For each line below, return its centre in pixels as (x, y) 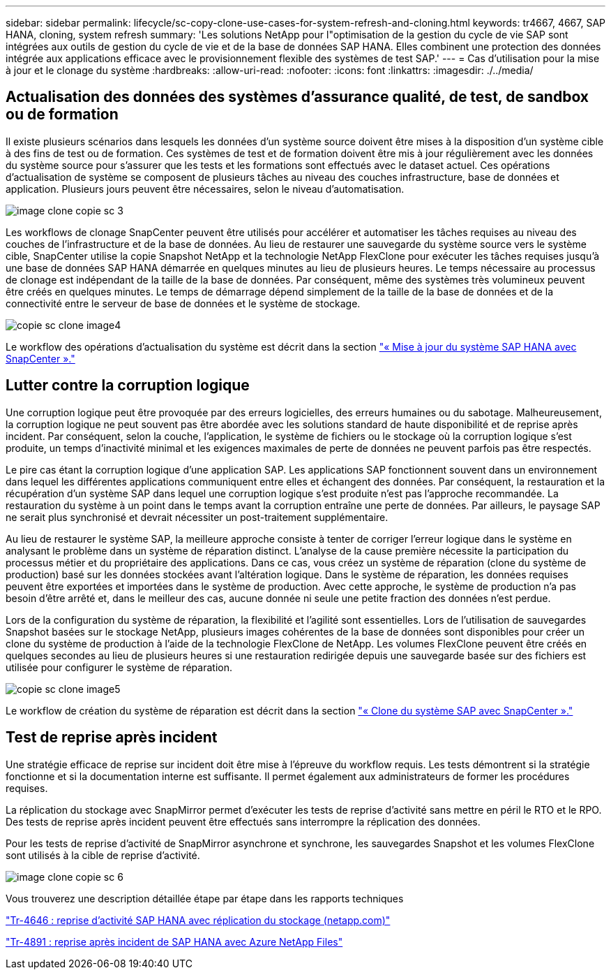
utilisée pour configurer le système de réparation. (119, 667)
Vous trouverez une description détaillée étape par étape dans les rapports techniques (205, 898)
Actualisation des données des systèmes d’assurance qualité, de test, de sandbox (297, 97)
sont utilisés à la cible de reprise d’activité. (103, 855)
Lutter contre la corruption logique (128, 386)
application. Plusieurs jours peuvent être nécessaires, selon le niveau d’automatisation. (205, 189)
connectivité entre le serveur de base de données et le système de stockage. (183, 303)
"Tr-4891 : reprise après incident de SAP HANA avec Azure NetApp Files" (174, 941)
